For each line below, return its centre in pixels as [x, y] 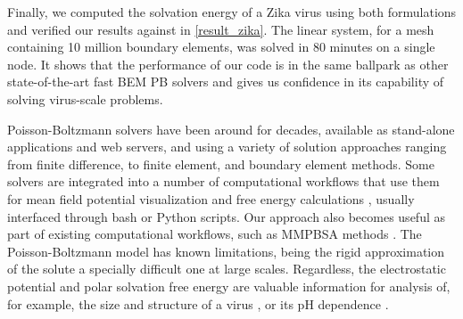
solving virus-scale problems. [85, 98]
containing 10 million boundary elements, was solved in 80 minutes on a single [221, 47]
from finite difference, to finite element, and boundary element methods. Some [221, 164]
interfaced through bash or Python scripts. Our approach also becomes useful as [226, 216]
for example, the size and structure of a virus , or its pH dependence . [198, 303]
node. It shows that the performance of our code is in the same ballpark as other [228, 64]
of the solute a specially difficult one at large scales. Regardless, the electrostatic [227, 269]
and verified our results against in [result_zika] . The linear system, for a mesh [221, 29]
